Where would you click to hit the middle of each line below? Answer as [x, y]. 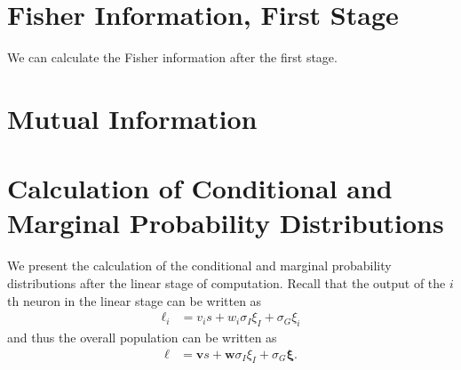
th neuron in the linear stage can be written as [135, 300]
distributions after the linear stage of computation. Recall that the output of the [227, 283]
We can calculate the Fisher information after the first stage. [172, 57]
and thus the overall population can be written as [142, 338]
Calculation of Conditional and [200, 188]
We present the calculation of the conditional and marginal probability [199, 265]
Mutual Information [132, 118]
